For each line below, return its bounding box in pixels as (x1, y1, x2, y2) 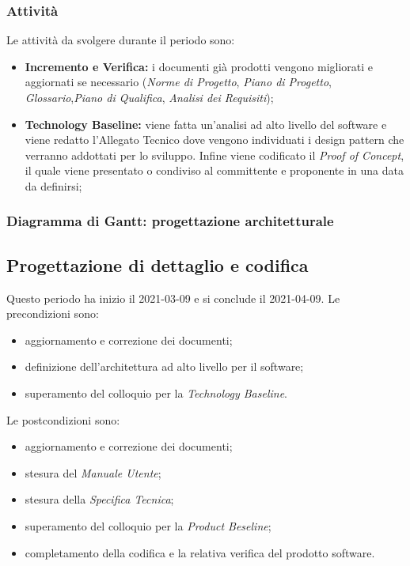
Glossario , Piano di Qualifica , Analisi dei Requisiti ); (25, 89, 274, 105)
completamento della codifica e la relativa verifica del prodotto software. (25, 544, 375, 560)
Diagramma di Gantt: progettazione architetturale (6, 211, 334, 231)
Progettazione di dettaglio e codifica (6, 252, 309, 277)
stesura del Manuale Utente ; (25, 464, 161, 481)
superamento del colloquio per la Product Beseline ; (25, 517, 271, 534)
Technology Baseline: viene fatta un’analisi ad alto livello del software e (25, 115, 387, 132)
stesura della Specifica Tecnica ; (25, 491, 174, 508)
